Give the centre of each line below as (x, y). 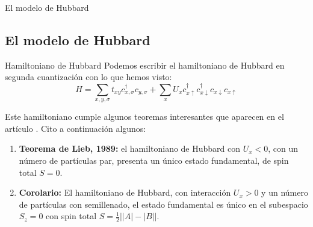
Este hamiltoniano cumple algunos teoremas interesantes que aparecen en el (144, 117)
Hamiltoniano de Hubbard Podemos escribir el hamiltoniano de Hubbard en (145, 65)
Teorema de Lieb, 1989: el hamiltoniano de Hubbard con (130, 148)
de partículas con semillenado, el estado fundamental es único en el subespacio (163, 204)
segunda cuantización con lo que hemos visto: (88, 77)
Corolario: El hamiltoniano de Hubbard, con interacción (125, 192)
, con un (283, 148)
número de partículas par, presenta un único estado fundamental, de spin (154, 160)
